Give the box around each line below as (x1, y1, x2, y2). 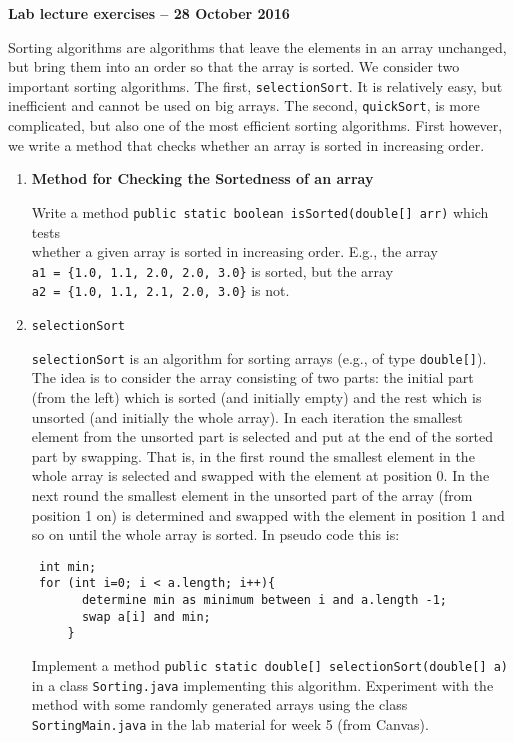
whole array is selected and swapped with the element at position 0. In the (31, 465, 490, 486)
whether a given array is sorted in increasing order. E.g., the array (31, 241, 438, 262)
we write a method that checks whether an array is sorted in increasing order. (8, 134, 485, 155)
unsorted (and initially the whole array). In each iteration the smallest (31, 406, 463, 427)
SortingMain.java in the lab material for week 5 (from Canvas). (31, 713, 429, 734)
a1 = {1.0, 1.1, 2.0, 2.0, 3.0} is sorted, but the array (31, 260, 394, 281)
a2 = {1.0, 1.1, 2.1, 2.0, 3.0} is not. (31, 280, 290, 301)
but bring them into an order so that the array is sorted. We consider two (8, 56, 460, 77)
